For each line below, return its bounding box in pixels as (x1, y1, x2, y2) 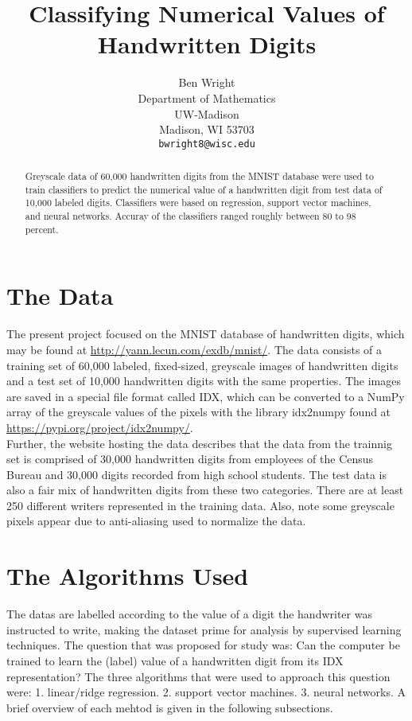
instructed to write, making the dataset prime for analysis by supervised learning (6, 621, 402, 637)
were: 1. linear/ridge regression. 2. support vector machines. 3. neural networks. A (6, 684, 406, 700)
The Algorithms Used (6, 559, 249, 592)
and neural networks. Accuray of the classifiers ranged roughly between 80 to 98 (25, 209, 356, 223)
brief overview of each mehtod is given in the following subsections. (6, 699, 333, 715)
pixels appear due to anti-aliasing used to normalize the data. (6, 512, 306, 529)
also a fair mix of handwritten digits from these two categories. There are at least (6, 481, 404, 498)
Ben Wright (178, 74, 235, 91)
